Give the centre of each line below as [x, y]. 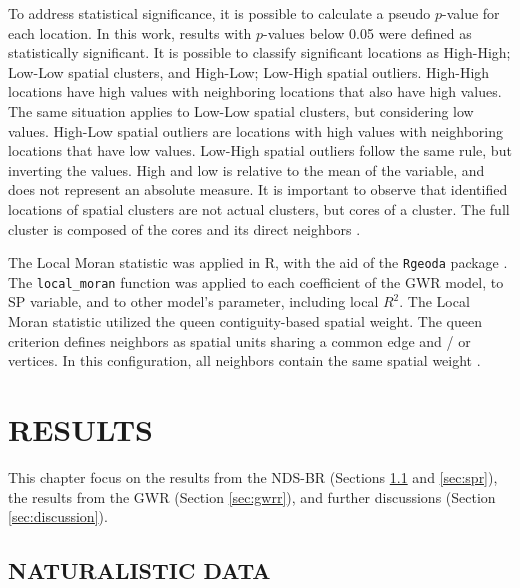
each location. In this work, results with [130, 32]
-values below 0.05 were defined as [367, 32]
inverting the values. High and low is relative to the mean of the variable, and [246, 169]
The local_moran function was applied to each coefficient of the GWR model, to [256, 281]
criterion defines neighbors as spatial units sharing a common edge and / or [239, 340]
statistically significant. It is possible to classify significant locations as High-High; [259, 52]
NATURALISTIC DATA [139, 570]
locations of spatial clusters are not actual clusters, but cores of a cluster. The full [259, 208]
